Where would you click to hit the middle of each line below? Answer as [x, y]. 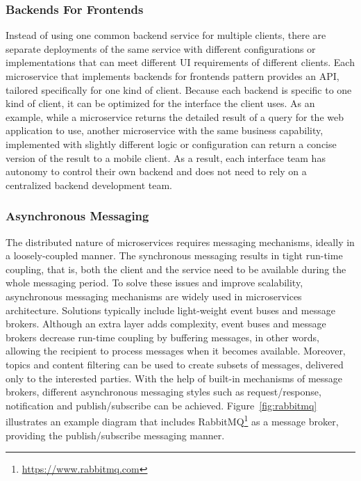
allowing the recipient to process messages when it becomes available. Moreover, [176, 351]
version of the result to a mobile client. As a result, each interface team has [166, 157]
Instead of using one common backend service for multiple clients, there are [166, 35]
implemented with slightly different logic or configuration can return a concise [171, 144]
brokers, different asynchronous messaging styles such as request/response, [163, 392]
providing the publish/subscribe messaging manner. [115, 435]
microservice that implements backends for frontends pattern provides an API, [173, 76]
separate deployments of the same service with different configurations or [161, 48]
